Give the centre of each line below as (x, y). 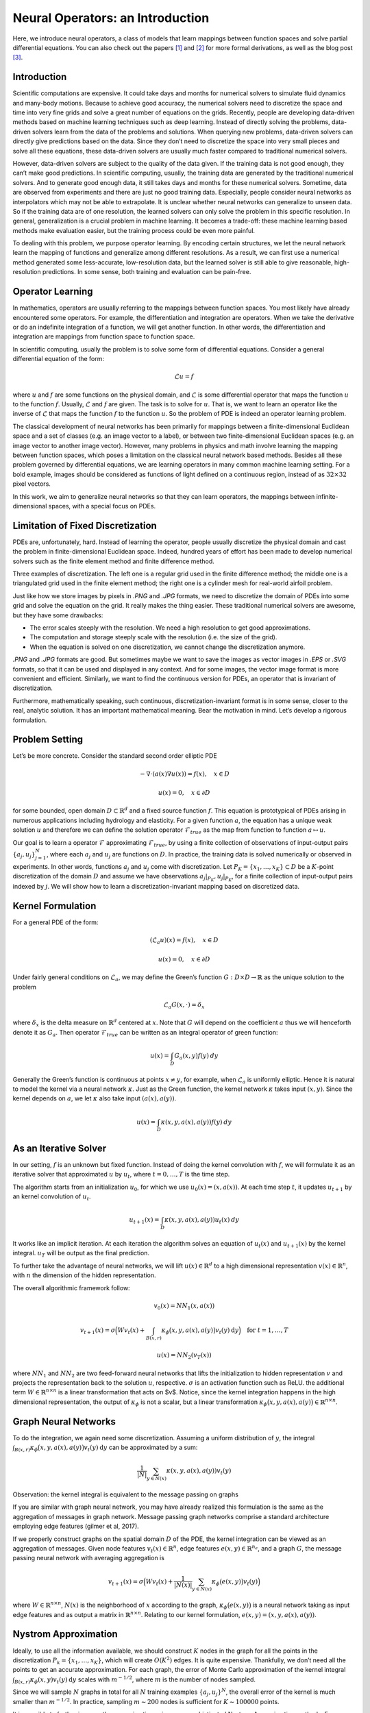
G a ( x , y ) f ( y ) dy (196, 1057)
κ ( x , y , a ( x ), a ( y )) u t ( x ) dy (202, 1221)
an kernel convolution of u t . (52, 1197)
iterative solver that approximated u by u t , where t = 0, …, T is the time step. (121, 1175)
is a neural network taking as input (301, 1605)
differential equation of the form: (59, 359)
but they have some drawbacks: (58, 615)
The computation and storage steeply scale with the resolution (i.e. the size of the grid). (153, 637)
